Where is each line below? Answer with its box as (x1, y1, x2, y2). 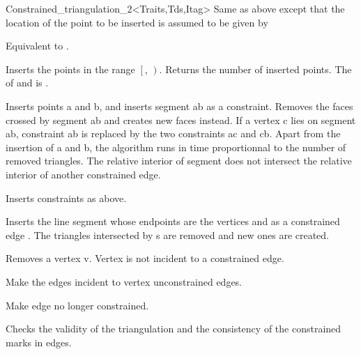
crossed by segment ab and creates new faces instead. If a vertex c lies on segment (6, 112, 356, 127)
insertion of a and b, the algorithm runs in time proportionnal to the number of (6, 139, 346, 154)
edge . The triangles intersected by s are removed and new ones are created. (6, 227, 330, 242)
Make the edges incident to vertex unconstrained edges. (6, 274, 243, 288)
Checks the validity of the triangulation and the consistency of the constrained (6, 321, 341, 336)
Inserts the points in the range (6, 61, 135, 76)
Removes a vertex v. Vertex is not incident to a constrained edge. (6, 251, 284, 265)
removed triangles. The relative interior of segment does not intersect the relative (6, 153, 352, 168)
